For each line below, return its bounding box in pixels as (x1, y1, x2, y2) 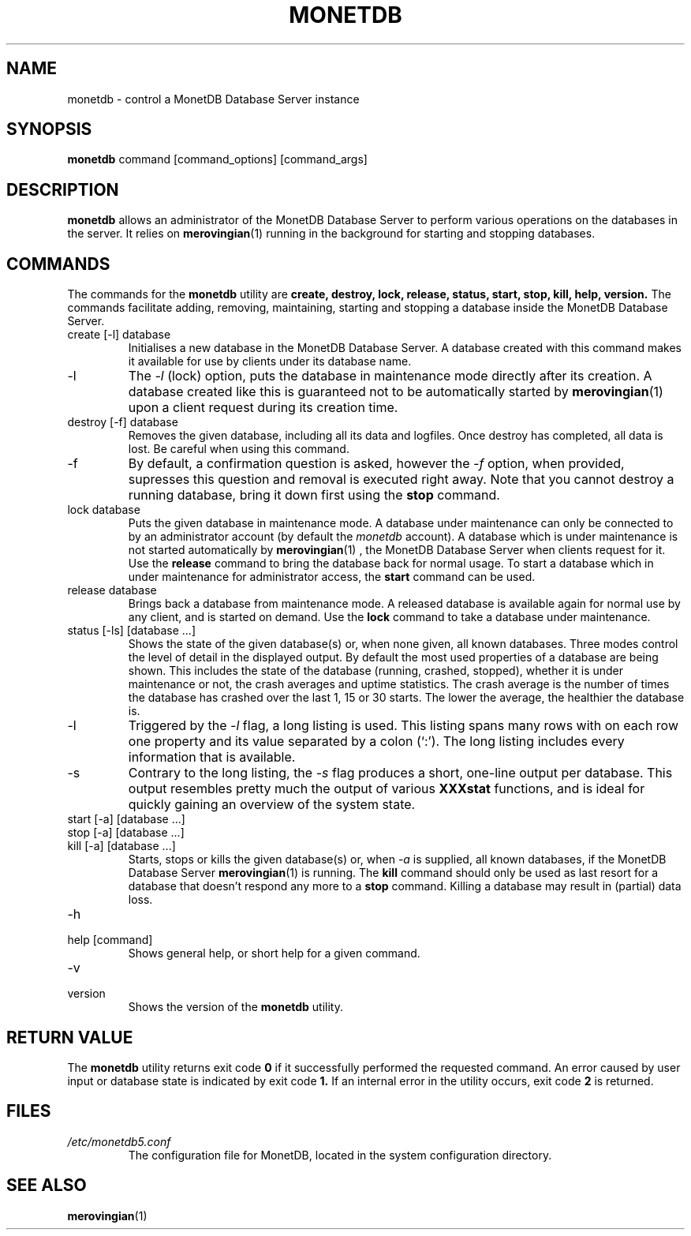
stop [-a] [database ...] (67, 826, 185, 840)
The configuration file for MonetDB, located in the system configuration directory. (128, 1148, 552, 1162)
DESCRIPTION (6, 179, 119, 200)
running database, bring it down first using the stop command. (128, 487, 500, 504)
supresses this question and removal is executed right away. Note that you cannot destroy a (128, 471, 674, 488)
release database (67, 583, 157, 597)
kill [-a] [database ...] (67, 839, 176, 853)
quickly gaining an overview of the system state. (128, 796, 416, 813)
